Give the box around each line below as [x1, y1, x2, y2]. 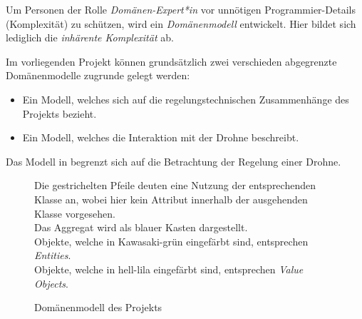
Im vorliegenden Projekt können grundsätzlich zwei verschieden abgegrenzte [6, 54, 337, 69]
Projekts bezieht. [22, 106, 97, 121]
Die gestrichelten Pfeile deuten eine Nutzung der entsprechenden [34, 178, 316, 193]
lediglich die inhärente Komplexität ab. [6, 30, 174, 45]
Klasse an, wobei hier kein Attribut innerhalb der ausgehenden [34, 191, 308, 206]
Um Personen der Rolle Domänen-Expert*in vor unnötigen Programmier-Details [6, 2, 356, 16]
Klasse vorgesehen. [34, 206, 115, 221]
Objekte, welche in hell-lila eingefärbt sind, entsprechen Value [34, 261, 304, 276]
